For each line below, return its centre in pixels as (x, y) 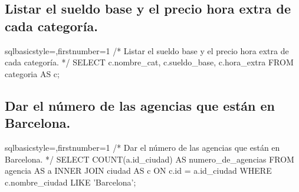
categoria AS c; (32, 73)
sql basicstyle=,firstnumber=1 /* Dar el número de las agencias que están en (142, 147)
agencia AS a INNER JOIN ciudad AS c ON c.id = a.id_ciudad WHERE (138, 171)
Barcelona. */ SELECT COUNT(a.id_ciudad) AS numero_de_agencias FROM (149, 159)
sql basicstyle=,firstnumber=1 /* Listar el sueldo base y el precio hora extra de (147, 50)
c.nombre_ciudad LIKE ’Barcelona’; (70, 182)
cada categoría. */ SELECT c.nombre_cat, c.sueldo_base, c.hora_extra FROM (149, 62)
